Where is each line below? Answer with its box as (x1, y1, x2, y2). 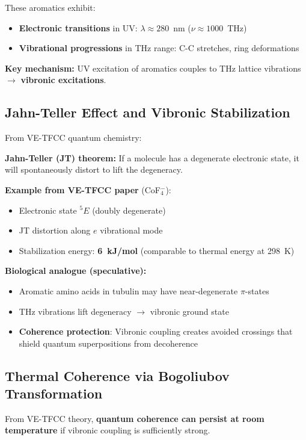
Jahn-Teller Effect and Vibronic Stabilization (5, 103, 290, 122)
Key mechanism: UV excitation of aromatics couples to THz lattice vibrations (5, 61, 301, 74)
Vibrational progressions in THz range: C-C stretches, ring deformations (19, 42, 299, 54)
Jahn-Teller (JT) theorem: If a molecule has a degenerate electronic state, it (5, 151, 299, 164)
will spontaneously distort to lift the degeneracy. (5, 163, 183, 176)
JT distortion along (19, 224, 91, 237)
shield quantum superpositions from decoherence (19, 336, 198, 349)
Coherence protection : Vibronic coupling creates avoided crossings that (19, 325, 293, 338)
